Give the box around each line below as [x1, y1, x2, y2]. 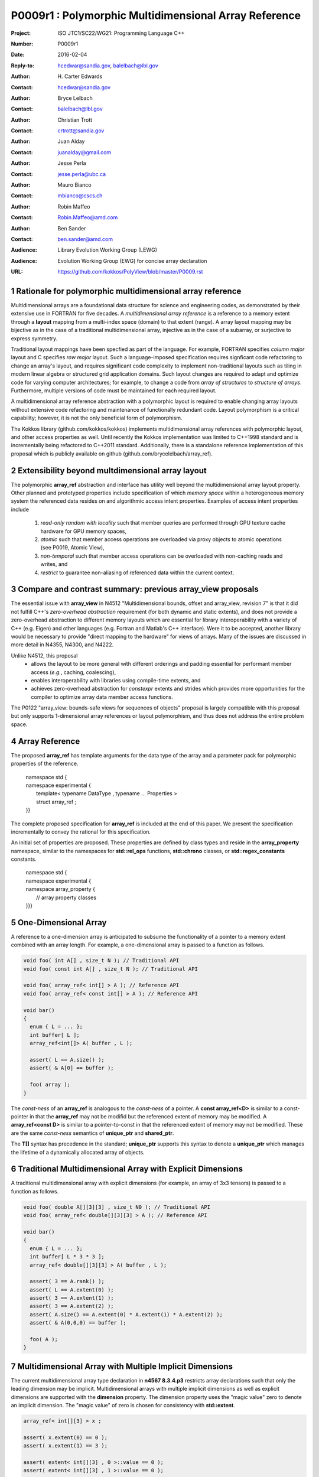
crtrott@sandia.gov [57, 127, 105, 134]
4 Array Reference [11, 736, 80, 746]
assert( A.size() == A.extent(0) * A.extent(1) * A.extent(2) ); [30, 1311, 223, 1317]
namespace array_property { [25, 886, 96, 893]
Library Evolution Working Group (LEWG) [57, 246, 158, 253]
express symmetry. [11, 334, 58, 342]
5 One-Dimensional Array [11, 918, 107, 928]
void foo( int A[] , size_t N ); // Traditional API [23, 957, 180, 964]
